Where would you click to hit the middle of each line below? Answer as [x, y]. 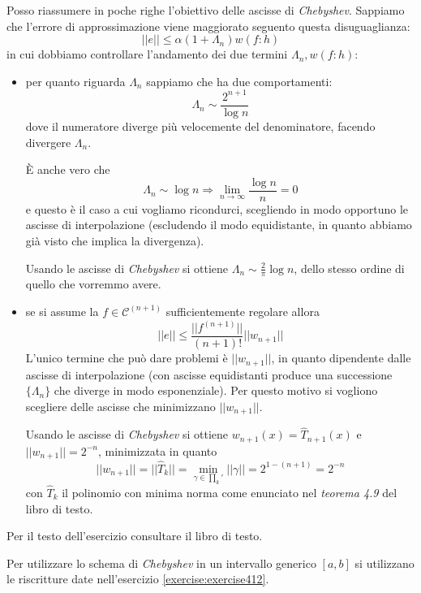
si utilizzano [384, 563]
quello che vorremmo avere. [93, 284]
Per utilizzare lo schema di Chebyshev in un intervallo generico [161, 563]
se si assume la [62, 311]
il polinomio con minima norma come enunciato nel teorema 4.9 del [230, 492]
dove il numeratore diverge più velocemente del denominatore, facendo [200, 126]
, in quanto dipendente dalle [341, 358]
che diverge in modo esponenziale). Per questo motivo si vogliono [216, 390]
